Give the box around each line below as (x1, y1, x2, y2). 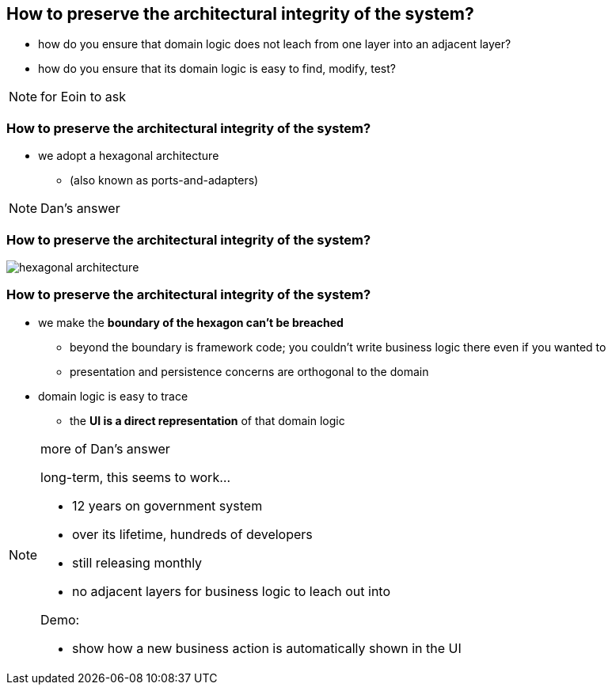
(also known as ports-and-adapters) (70, 173, 259, 188)
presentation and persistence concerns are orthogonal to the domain (70, 364, 429, 378)
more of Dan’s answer (40, 440, 170, 457)
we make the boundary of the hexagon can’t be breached (38, 315, 344, 329)
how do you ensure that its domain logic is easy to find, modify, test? (38, 62, 396, 76)
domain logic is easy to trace (38, 389, 188, 403)
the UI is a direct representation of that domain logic (70, 413, 345, 427)
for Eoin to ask (40, 89, 127, 105)
